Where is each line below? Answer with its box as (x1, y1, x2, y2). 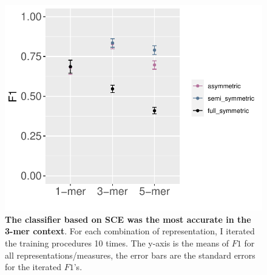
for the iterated (5, 260, 62, 273)
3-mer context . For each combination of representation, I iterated (5, 225, 255, 237)
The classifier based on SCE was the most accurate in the (5, 212, 251, 225)
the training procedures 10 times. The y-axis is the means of (5, 236, 229, 249)
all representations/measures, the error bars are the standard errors (5, 248, 255, 261)
